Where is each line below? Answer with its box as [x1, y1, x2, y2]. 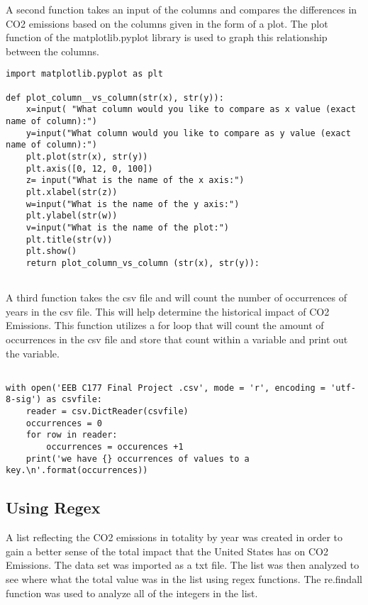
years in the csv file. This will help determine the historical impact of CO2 [6, 304, 330, 318]
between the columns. [6, 43, 99, 58]
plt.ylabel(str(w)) [26, 211, 118, 221]
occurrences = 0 [26, 418, 103, 428]
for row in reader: [26, 430, 118, 440]
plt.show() [26, 246, 77, 257]
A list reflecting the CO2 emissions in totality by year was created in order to [6, 530, 342, 545]
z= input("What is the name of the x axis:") [26, 175, 245, 186]
